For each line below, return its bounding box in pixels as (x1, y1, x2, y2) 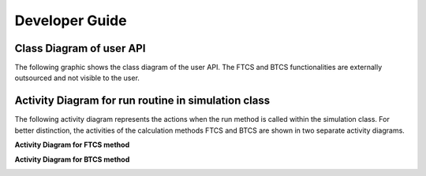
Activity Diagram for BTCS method (14, 154, 130, 164)
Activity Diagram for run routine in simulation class (14, 94, 271, 108)
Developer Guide (14, 12, 127, 29)
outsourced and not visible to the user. (14, 73, 140, 82)
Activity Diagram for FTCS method (14, 140, 130, 149)
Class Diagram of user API (14, 42, 146, 55)
